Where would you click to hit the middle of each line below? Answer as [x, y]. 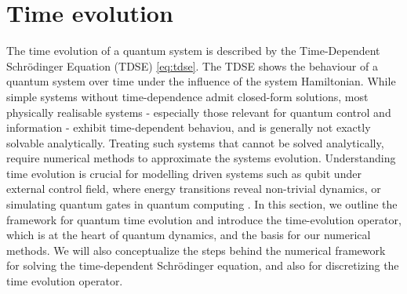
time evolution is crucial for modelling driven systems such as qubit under [184, 173]
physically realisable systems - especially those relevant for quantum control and [199, 112]
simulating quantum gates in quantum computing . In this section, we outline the [202, 204]
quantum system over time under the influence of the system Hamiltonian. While [201, 81]
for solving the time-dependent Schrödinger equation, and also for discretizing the [203, 265]
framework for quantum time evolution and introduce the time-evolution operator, [204, 219]
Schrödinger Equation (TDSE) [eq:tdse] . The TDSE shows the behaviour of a [192, 65]
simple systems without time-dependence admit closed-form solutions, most [187, 96]
